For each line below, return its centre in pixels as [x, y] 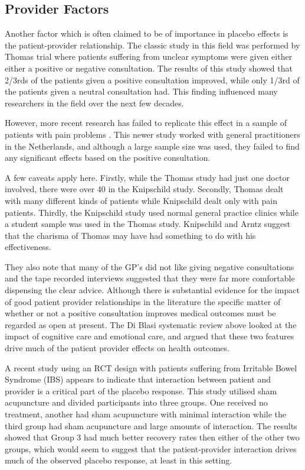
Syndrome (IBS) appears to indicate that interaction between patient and [138, 379]
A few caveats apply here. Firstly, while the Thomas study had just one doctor [147, 177]
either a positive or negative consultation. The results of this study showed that [149, 68]
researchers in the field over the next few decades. [94, 103]
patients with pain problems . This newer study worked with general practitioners [152, 134]
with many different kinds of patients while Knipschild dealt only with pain [141, 200]
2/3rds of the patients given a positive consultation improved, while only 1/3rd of [152, 80]
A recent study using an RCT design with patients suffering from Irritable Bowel [151, 367]
